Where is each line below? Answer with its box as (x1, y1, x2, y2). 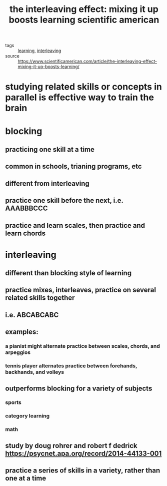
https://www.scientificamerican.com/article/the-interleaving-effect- (17, 59, 157, 65)
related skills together (5, 294, 75, 302)
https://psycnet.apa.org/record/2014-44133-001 (5, 449, 162, 457)
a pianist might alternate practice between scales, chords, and (5, 343, 160, 350)
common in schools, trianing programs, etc (5, 162, 142, 171)
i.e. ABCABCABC (5, 310, 59, 319)
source (5, 53, 20, 59)
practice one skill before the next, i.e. (5, 196, 123, 205)
